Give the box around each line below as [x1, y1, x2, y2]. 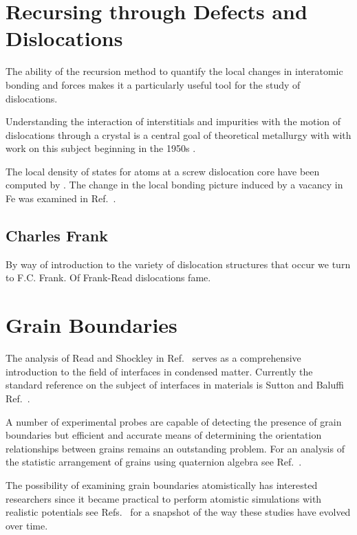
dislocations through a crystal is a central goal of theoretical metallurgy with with [6, 127, 351, 142]
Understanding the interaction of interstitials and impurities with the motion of [6, 114, 341, 129]
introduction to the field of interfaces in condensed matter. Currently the [6, 364, 313, 378]
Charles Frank [6, 225, 108, 246]
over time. [6, 518, 48, 532]
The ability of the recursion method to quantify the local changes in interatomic [6, 64, 343, 78]
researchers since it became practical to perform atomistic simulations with [6, 491, 322, 505]
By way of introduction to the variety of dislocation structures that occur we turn [6, 256, 351, 271]
